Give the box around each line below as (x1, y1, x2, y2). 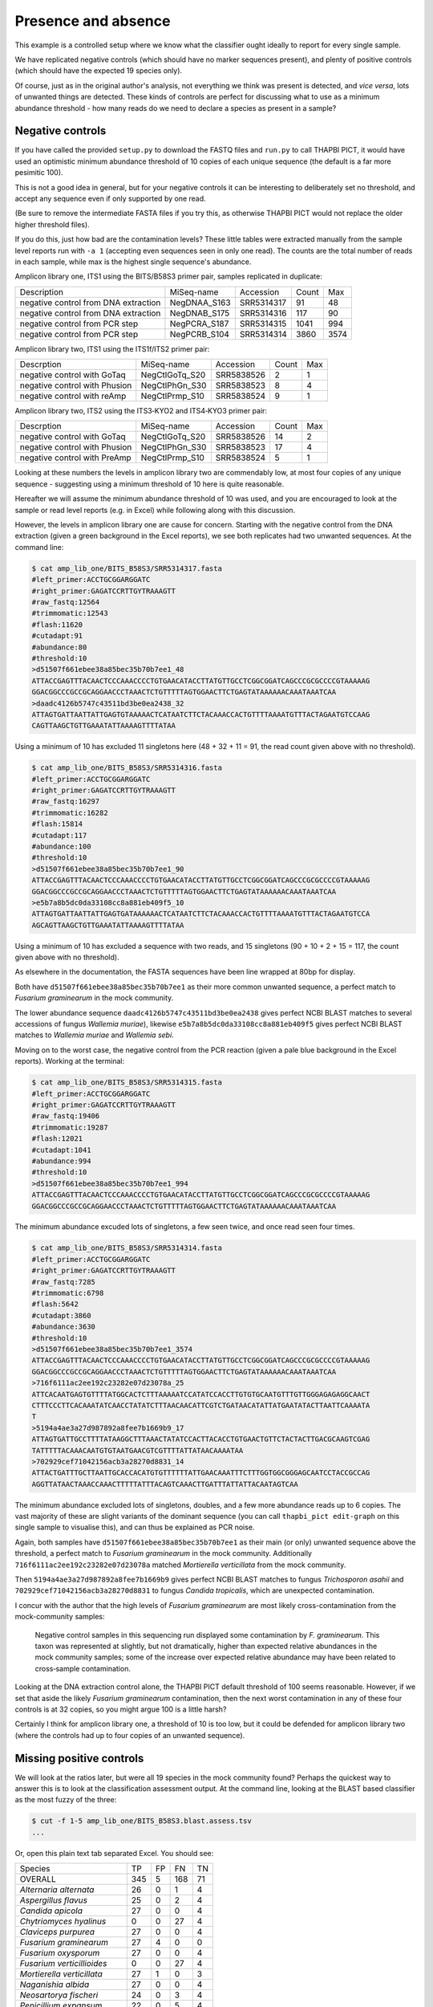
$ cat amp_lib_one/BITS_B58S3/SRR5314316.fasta (31, 763, 222, 772)
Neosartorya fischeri (19, 1989, 99, 2001)
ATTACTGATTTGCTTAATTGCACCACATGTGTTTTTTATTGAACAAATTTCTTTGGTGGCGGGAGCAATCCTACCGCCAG (31, 1468, 370, 1477)
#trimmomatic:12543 (31, 609, 108, 618)
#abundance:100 (31, 841, 91, 851)
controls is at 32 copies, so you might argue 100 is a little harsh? (14, 1704, 227, 1714)
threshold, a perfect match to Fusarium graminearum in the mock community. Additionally (14, 1549, 313, 1558)
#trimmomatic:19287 (31, 1122, 108, 1132)
